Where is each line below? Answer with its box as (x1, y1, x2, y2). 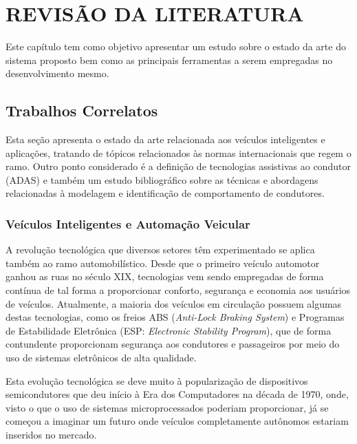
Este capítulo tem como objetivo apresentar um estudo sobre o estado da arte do (6, 39, 346, 54)
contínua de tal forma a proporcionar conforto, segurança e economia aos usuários (6, 283, 351, 297)
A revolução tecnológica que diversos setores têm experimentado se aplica (6, 242, 315, 257)
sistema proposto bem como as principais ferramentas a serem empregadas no (6, 52, 333, 67)
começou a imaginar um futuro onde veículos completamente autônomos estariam (6, 414, 349, 428)
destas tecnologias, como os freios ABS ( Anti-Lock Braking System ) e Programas (6, 310, 345, 324)
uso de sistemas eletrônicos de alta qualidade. (6, 350, 197, 365)
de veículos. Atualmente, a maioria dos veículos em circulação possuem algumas (6, 296, 342, 310)
